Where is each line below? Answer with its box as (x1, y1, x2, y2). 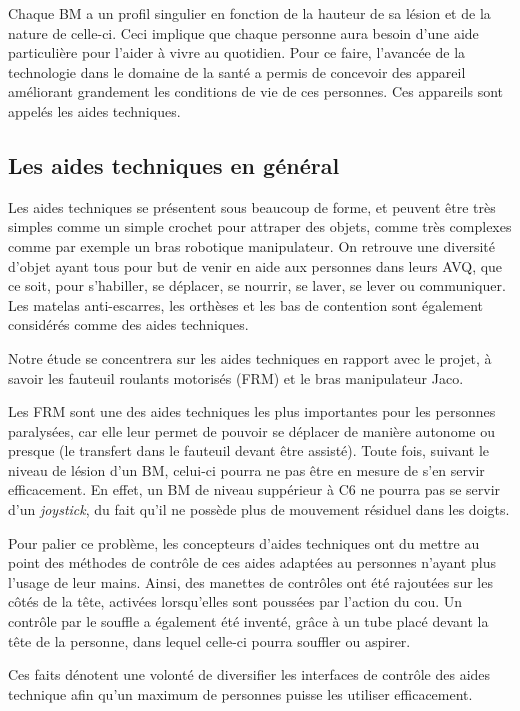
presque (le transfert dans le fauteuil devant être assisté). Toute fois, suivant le (8, 440, 490, 461)
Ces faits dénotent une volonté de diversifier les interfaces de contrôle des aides (8, 664, 491, 685)
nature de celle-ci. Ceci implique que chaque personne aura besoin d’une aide (8, 22, 479, 43)
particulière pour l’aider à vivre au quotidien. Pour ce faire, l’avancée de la (8, 42, 466, 63)
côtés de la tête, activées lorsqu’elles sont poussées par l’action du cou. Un (8, 591, 463, 612)
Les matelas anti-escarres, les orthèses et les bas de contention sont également (8, 294, 484, 315)
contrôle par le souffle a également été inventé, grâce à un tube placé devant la (8, 611, 489, 632)
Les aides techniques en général (8, 149, 340, 180)
